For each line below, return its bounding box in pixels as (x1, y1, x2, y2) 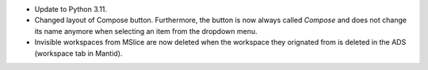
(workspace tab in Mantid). (34, 48, 123, 58)
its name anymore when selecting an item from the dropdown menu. (34, 26, 258, 35)
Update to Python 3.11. (34, 5, 107, 13)
